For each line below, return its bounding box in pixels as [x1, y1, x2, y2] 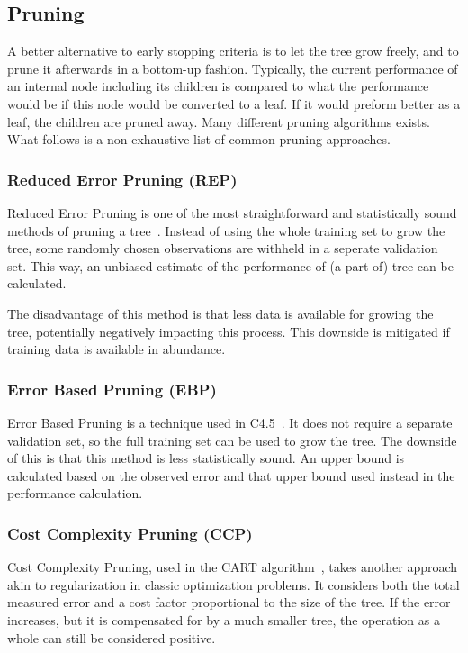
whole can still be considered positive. [7, 628, 216, 647]
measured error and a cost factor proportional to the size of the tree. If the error [7, 593, 451, 612]
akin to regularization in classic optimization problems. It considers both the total [7, 575, 460, 594]
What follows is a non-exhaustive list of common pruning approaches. [7, 130, 391, 149]
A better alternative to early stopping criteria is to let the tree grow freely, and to [7, 41, 459, 60]
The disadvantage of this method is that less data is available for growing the [7, 304, 434, 322]
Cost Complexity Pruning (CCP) [7, 521, 253, 544]
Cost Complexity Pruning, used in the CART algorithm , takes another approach [7, 558, 458, 576]
